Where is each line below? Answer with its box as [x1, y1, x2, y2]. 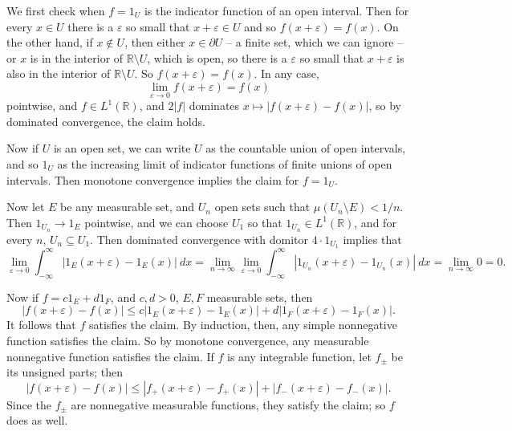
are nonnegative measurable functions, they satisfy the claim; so [71, 396, 386, 413]
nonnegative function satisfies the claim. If [6, 348, 214, 364]
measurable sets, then [206, 288, 313, 305]
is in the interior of [30, 49, 124, 66]
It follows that [6, 316, 76, 333]
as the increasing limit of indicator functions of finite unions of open [57, 155, 392, 172]
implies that [343, 230, 402, 247]
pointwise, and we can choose [84, 213, 229, 230]
